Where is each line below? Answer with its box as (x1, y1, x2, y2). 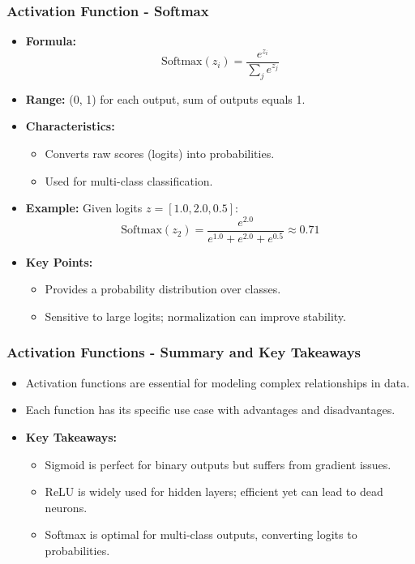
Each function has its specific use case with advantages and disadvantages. (25, 401, 396, 418)
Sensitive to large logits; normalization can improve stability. (45, 307, 346, 324)
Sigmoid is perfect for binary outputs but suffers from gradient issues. (45, 455, 391, 472)
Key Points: (25, 253, 93, 270)
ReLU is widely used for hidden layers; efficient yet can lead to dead (45, 483, 383, 500)
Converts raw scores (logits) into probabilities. (45, 144, 275, 161)
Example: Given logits (25, 199, 143, 216)
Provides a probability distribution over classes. (45, 280, 281, 297)
